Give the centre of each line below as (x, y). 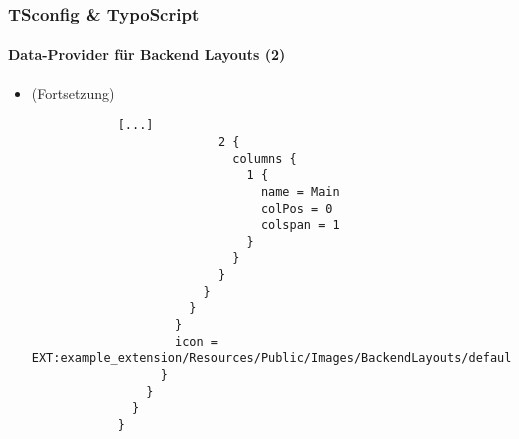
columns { (264, 158)
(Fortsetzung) (73, 92)
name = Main (300, 191)
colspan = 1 (300, 225)
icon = (196, 341)
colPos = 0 (296, 208)
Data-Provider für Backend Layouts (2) (147, 54)
